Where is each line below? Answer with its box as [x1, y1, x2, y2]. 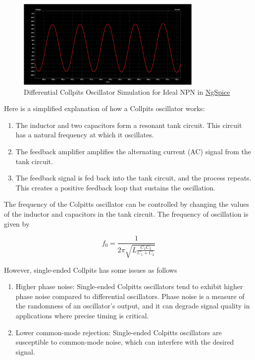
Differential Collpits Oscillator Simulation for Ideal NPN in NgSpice [24, 86, 230, 97]
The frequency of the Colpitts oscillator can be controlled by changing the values [4, 199, 250, 209]
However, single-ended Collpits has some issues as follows [4, 264, 177, 275]
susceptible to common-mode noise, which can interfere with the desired [15, 337, 234, 347]
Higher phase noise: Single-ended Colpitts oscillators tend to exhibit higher [15, 281, 243, 292]
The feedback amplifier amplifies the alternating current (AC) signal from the [15, 146, 251, 156]
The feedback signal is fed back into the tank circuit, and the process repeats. [15, 173, 252, 183]
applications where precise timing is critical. [15, 310, 149, 320]
